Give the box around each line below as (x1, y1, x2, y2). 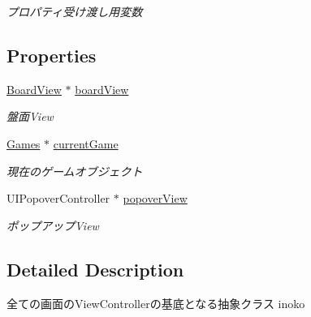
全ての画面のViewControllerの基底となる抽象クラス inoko (6, 294, 305, 311)
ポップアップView (6, 216, 99, 233)
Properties (6, 42, 97, 67)
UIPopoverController (6, 190, 110, 207)
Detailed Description (6, 256, 184, 281)
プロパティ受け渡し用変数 (6, 3, 143, 19)
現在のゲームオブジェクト (6, 162, 143, 179)
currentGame (53, 135, 119, 152)
